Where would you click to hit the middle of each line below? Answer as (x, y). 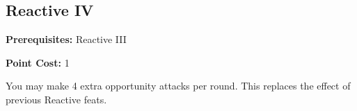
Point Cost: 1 (38, 62)
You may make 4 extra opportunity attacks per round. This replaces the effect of (178, 86)
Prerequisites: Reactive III (66, 39)
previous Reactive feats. (56, 99)
